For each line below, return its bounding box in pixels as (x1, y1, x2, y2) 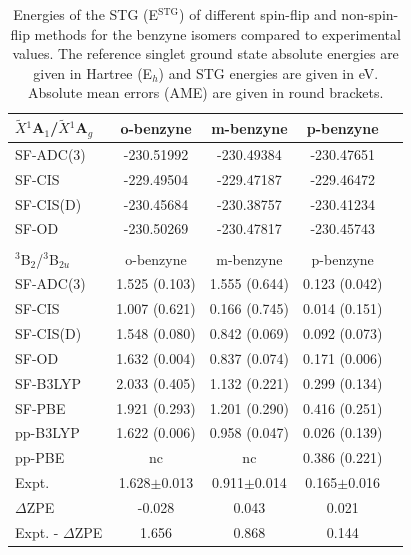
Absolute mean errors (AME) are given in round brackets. (28, 82, 384, 103)
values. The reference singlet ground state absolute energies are (12, 43, 399, 64)
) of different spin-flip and (179, 4, 337, 24)
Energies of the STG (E (13, 4, 159, 24)
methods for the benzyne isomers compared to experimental (34, 23, 401, 44)
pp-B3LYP (15, 422, 80, 443)
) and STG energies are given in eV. (158, 62, 379, 83)
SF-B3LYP (15, 372, 82, 393)
